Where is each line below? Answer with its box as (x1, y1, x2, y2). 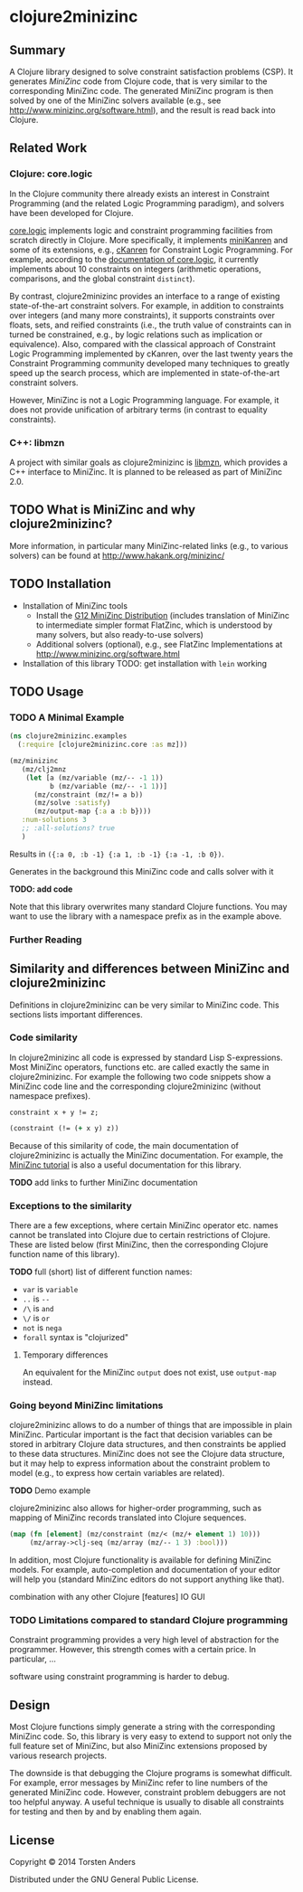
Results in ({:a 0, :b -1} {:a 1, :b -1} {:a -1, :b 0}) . (9, 848, 224, 859)
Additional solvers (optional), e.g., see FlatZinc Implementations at (35, 639, 283, 649)
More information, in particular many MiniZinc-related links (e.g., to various (9, 540, 289, 551)
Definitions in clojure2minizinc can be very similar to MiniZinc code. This (9, 999, 279, 1010)
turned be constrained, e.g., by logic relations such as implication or (9, 328, 263, 340)
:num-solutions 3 (21, 816, 88, 825)
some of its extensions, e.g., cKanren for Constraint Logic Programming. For (9, 244, 293, 255)
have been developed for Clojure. (9, 207, 134, 218)
